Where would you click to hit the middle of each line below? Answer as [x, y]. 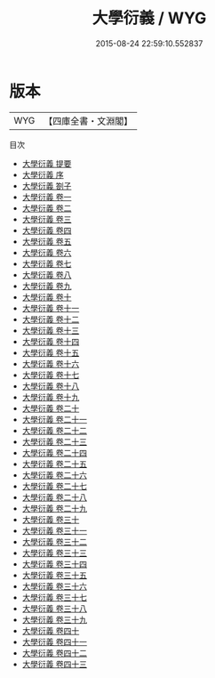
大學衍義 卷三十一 [54, 530]
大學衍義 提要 [47, 163]
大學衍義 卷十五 [51, 352]
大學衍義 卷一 [47, 197]
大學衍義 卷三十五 [54, 575]
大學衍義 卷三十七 [54, 597]
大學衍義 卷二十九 [54, 508]
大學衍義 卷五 [47, 241]
